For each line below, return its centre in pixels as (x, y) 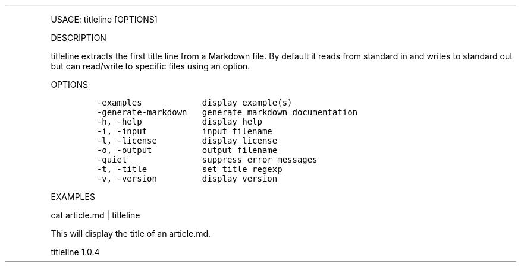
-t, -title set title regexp (189, 169)
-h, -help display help (179, 122)
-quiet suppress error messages (207, 160)
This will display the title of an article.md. (131, 233)
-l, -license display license (187, 141)
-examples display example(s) (194, 103)
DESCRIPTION (79, 38)
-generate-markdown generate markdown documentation (227, 112)
